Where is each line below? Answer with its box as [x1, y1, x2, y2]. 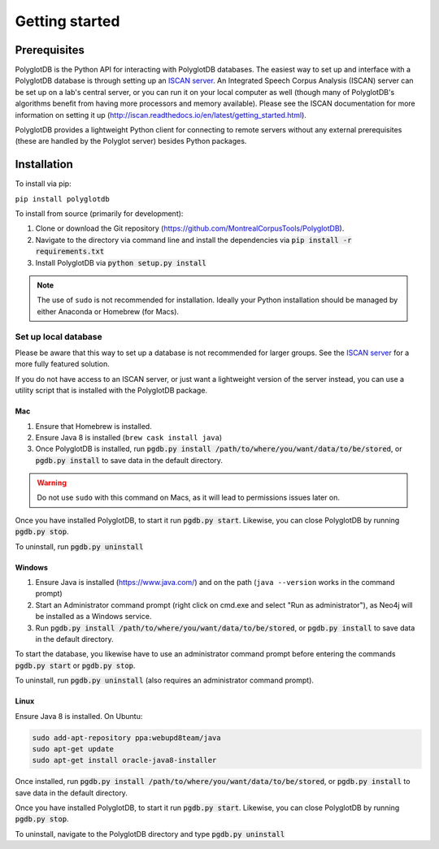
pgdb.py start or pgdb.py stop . [15, 661, 136, 670]
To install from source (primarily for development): [15, 209, 184, 219]
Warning [37, 478, 67, 487]
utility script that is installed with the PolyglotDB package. [15, 386, 207, 396]
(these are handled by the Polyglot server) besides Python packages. [15, 136, 247, 146]
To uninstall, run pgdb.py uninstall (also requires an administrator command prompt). [15, 675, 315, 686]
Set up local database [15, 331, 103, 342]
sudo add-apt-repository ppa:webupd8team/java [32, 733, 221, 743]
